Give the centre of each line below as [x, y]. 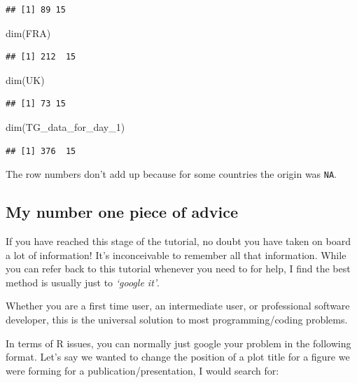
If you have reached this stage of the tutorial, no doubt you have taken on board [178, 241]
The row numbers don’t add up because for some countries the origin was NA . [171, 174]
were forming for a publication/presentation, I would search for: [142, 370]
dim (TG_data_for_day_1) [65, 126]
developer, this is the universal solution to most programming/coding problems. [177, 319]
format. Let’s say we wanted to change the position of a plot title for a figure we [178, 357]
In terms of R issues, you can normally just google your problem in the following [178, 343]
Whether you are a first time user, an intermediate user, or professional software [178, 306]
